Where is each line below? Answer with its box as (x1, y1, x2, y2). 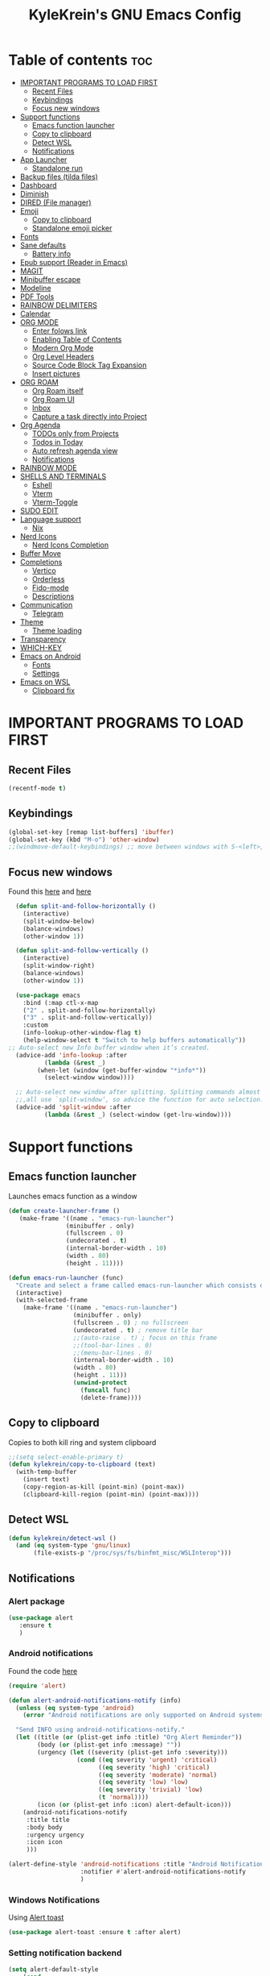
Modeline (19, 283, 51, 293)
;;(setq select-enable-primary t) (8, 1453, 125, 1461)
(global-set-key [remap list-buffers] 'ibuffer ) (8, 828, 174, 836)
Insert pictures (31, 368, 80, 378)
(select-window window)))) (43, 1073, 135, 1081)
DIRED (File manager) (19, 197, 92, 207)
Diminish (19, 189, 50, 198)
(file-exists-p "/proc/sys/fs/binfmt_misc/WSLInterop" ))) (33, 1549, 231, 1557)
